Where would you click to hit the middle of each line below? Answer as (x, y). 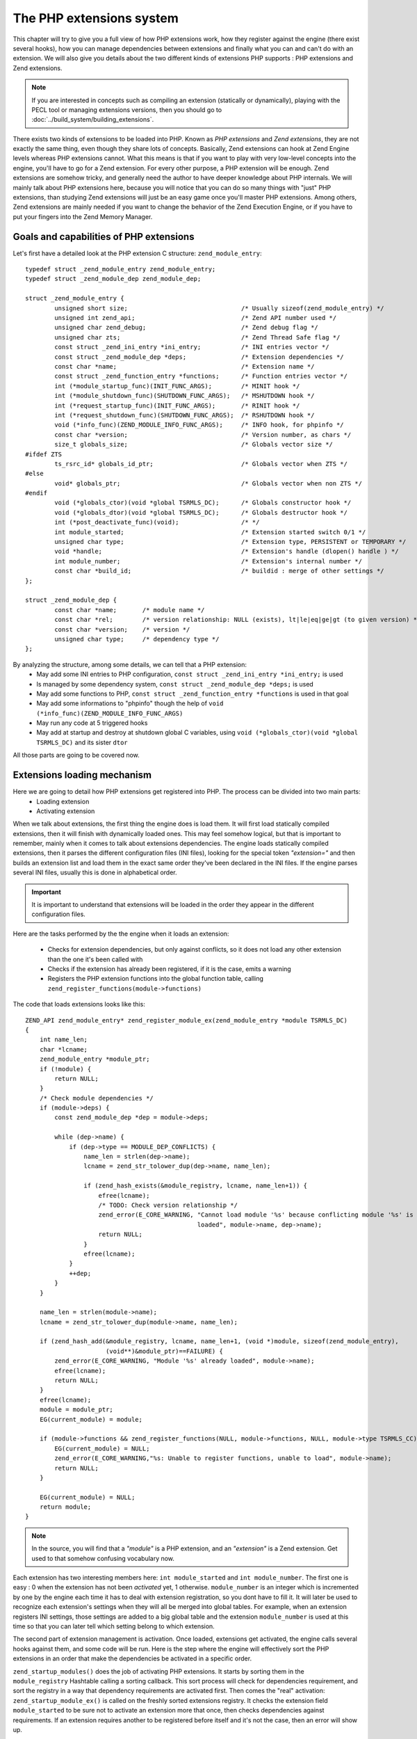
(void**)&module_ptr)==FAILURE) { (164, 1351)
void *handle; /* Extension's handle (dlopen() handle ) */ (227, 552)
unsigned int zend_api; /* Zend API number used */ (196, 318)
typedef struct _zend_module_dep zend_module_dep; (113, 279)
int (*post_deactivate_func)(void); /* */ (157, 522)
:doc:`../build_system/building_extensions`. (93, 120)
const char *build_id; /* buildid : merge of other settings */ (220, 571)
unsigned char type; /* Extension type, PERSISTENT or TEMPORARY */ (230, 542)
